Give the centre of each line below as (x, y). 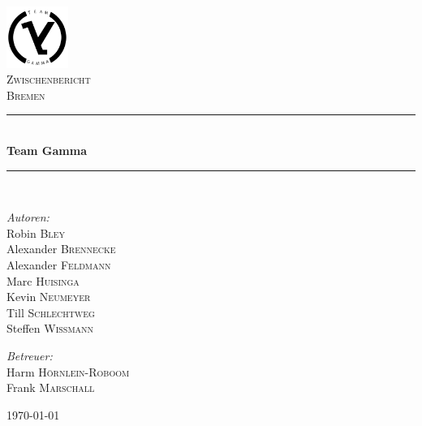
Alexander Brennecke (61, 249)
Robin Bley (36, 232)
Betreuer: (30, 355)
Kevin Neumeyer (49, 297)
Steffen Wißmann (50, 328)
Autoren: (28, 217)
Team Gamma (47, 150)
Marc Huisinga (43, 280)
